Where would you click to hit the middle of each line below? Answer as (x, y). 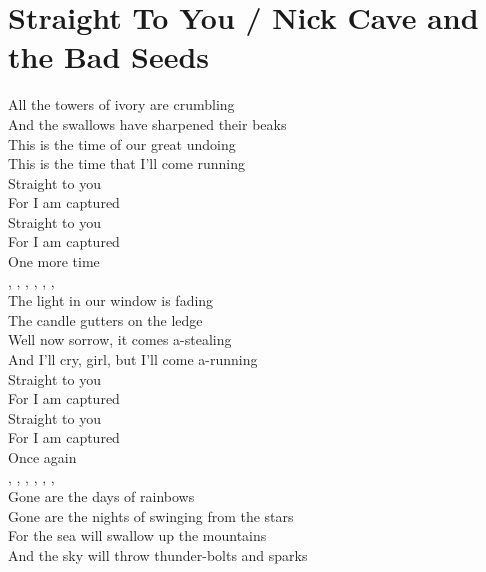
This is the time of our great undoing (122, 143)
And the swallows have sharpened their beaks (147, 123)
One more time (54, 261)
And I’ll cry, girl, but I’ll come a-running (133, 359)
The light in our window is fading (111, 300)
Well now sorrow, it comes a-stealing (120, 339)
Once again (42, 457)
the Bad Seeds (109, 56)
